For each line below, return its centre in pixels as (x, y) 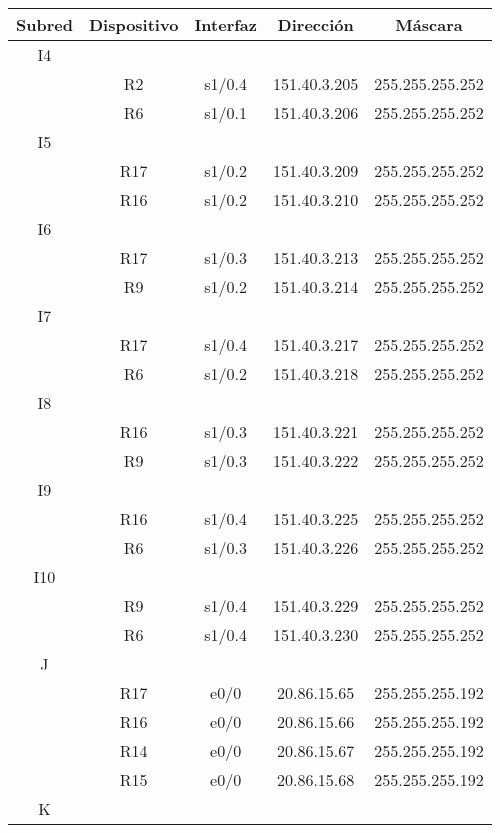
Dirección (315, 24)
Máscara (429, 24)
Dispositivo (133, 24)
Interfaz (225, 24)
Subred (44, 24)
